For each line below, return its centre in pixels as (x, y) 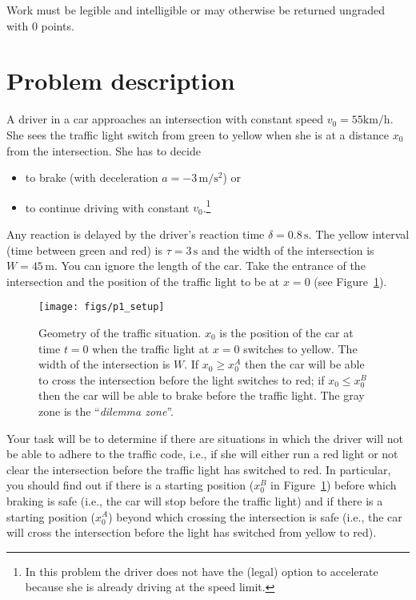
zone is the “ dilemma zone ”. (106, 411)
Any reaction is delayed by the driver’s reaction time (136, 234)
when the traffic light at (151, 348)
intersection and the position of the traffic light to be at (143, 281)
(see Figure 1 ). (350, 281)
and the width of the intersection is (288, 250)
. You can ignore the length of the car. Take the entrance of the (210, 266)
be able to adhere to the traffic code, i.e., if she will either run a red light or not (202, 454)
